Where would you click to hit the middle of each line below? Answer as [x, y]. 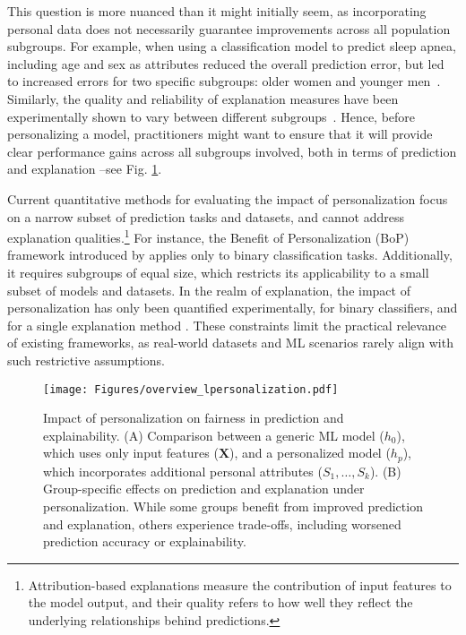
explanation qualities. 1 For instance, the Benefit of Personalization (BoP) [208, 236]
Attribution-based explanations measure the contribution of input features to [240, 584]
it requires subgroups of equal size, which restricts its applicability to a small [218, 272]
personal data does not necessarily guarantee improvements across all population [229, 28]
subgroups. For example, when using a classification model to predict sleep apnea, [232, 46]
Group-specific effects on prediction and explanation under [204, 489]
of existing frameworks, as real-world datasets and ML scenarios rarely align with [230, 343]
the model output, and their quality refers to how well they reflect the [220, 602]
